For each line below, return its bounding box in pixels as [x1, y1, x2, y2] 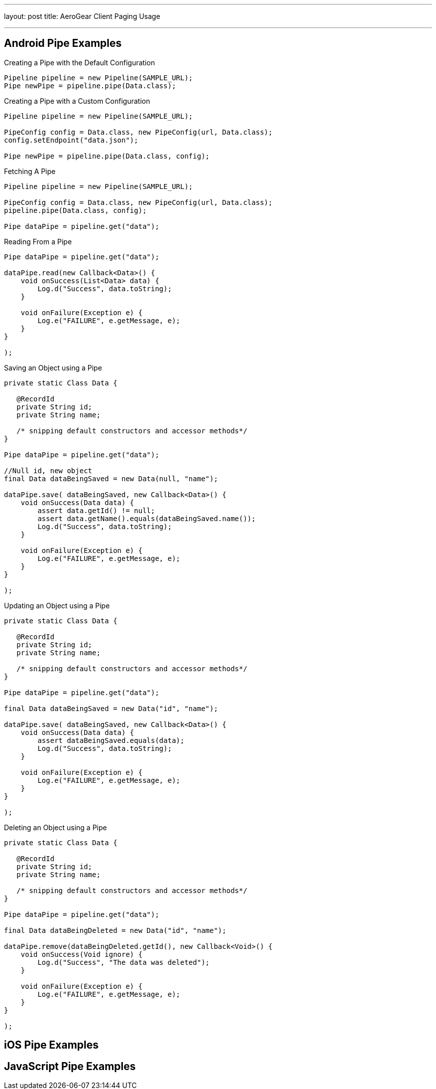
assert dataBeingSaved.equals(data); [37, 736, 185, 744]
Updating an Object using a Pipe [4, 601, 110, 610]
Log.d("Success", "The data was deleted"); [37, 958, 210, 966]
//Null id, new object [4, 466, 93, 475]
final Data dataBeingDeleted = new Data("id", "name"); [4, 926, 226, 934]
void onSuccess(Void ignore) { [20, 950, 143, 958]
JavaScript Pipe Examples [4, 1060, 136, 1073]
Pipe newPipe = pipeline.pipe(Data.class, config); [4, 152, 210, 160]
